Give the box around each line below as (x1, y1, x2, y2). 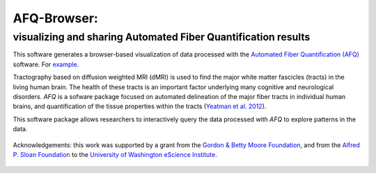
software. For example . (13, 60, 79, 68)
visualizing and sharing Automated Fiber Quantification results (13, 31, 311, 43)
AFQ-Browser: (13, 10, 99, 26)
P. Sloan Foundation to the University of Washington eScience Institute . (13, 150, 217, 158)
